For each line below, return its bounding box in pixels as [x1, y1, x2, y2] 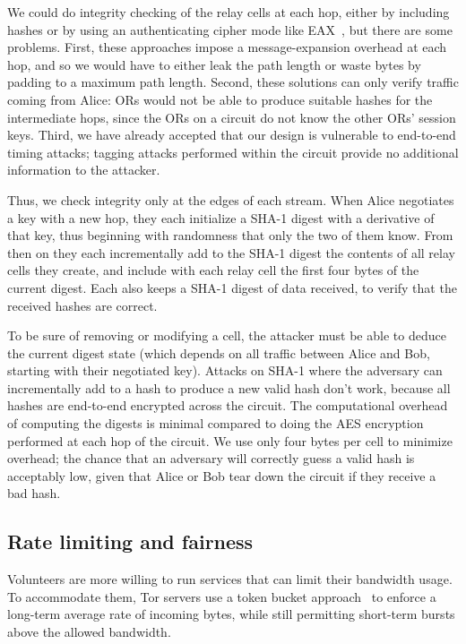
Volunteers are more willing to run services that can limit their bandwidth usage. [7, 570, 453, 588]
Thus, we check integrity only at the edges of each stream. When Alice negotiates [7, 190, 454, 209]
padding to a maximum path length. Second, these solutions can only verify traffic [7, 73, 459, 91]
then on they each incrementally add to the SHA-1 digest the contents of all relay [7, 243, 455, 262]
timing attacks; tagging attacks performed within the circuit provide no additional [7, 142, 459, 161]
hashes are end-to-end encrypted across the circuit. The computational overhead [7, 396, 448, 415]
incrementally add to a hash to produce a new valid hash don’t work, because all [7, 378, 451, 397]
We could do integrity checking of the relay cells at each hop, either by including [7, 3, 450, 21]
